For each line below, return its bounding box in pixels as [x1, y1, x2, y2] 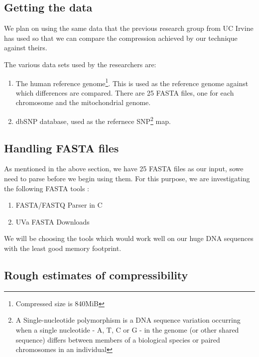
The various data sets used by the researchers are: [4, 59, 156, 69]
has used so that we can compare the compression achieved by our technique [4, 32, 238, 43]
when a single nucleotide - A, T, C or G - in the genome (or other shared [15, 325, 239, 335]
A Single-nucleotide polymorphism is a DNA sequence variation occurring [15, 315, 241, 325]
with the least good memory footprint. [4, 243, 122, 253]
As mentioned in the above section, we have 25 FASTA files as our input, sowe [4, 163, 244, 174]
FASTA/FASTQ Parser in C [15, 200, 103, 210]
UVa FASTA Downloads [15, 216, 90, 227]
